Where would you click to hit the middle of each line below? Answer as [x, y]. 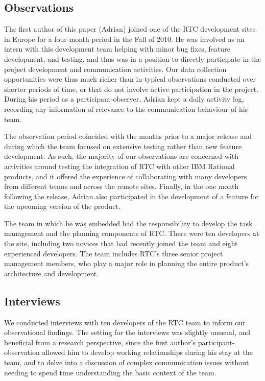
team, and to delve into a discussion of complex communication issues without [127, 362]
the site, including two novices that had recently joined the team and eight [121, 243]
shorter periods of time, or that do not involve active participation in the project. [131, 89]
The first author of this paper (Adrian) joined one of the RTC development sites [130, 29]
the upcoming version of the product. [62, 206]
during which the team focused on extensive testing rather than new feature [123, 146]
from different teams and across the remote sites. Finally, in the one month [122, 186]
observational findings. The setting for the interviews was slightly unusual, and [127, 332]
